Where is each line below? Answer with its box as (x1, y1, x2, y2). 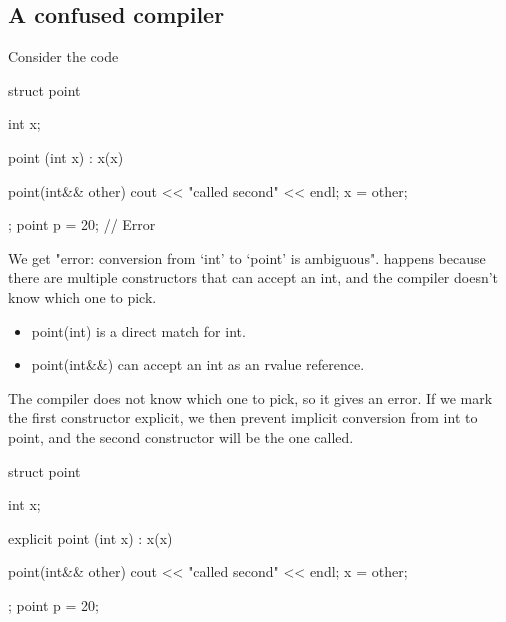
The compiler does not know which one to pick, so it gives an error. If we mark (8, 387, 493, 408)
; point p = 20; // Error (8, 214, 156, 235)
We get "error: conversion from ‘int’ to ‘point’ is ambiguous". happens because (8, 247, 486, 268)
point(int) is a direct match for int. (31, 320, 246, 341)
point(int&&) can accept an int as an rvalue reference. (31, 354, 365, 375)
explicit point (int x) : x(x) (8, 527, 173, 548)
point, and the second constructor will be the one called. (8, 426, 354, 447)
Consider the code (8, 46, 119, 67)
